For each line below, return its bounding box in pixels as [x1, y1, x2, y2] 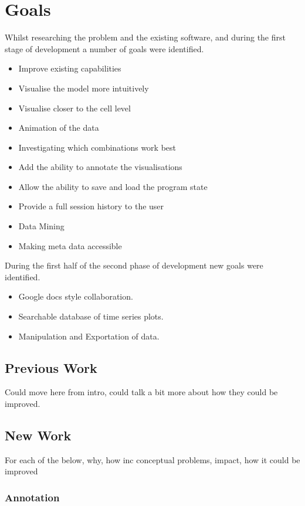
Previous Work [5, 358, 97, 376]
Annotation [5, 490, 60, 504]
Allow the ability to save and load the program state [18, 180, 208, 192]
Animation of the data [18, 121, 99, 134]
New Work [5, 426, 72, 444]
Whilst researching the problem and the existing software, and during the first [5, 31, 286, 43]
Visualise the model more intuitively [18, 81, 149, 94]
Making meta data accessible [18, 239, 122, 252]
